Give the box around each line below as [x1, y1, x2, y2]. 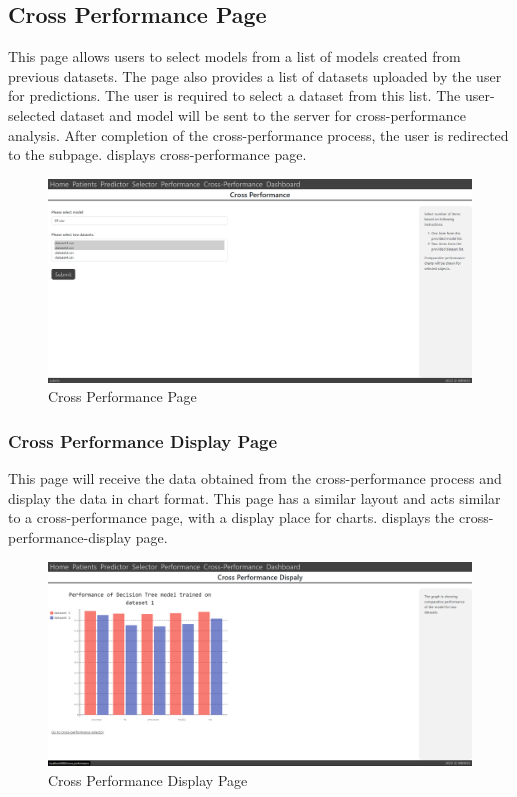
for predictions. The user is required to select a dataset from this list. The [8, 85, 461, 106]
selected [8, 104, 56, 125]
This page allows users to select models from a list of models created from [8, 46, 461, 67]
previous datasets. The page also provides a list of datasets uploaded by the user [8, 65, 502, 86]
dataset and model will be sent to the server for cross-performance [60, 104, 466, 125]
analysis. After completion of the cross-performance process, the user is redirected [8, 124, 509, 145]
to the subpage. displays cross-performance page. [8, 144, 307, 165]
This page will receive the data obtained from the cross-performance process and [8, 468, 502, 489]
